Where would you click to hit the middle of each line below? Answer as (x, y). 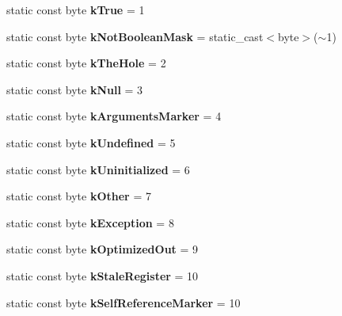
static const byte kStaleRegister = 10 (103, 275)
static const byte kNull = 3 (75, 89)
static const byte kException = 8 (90, 222)
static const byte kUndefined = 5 (91, 142)
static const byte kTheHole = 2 (86, 63)
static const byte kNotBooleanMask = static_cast (135, 36)
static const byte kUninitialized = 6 (98, 169)
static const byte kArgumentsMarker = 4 (114, 116)
